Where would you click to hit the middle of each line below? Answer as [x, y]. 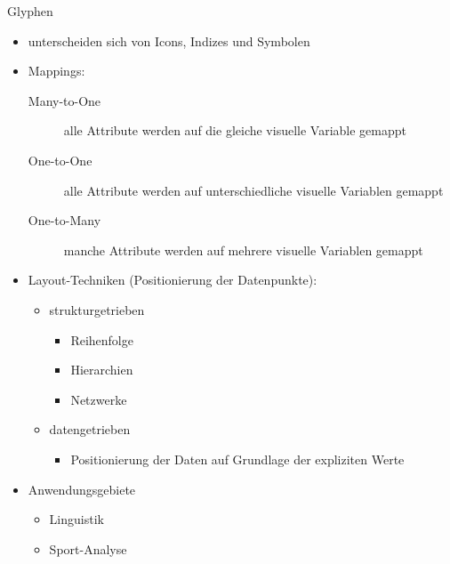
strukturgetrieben [97, 309]
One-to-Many [64, 220]
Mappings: [56, 71]
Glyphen [30, 11]
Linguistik [76, 519]
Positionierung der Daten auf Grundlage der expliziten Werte [237, 459]
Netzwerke [99, 399]
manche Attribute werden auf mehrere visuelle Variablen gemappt [243, 250]
